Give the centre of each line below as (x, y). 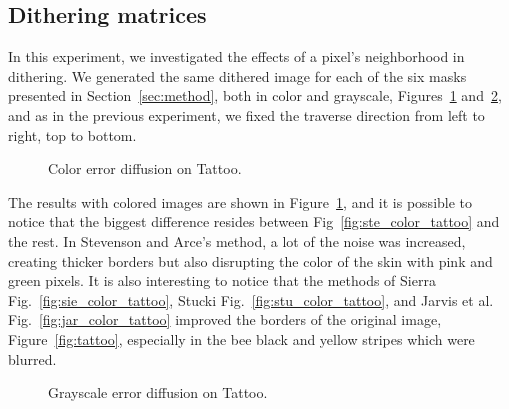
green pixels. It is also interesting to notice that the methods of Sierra (222, 280)
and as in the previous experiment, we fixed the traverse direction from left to (246, 114)
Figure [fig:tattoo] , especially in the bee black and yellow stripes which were (241, 338)
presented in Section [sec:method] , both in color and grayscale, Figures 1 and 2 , (255, 95)
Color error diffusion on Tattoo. (145, 168)
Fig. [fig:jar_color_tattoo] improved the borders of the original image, (225, 319)
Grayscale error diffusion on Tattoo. (158, 392)
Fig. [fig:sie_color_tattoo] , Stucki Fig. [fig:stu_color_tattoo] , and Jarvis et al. (251, 299)
